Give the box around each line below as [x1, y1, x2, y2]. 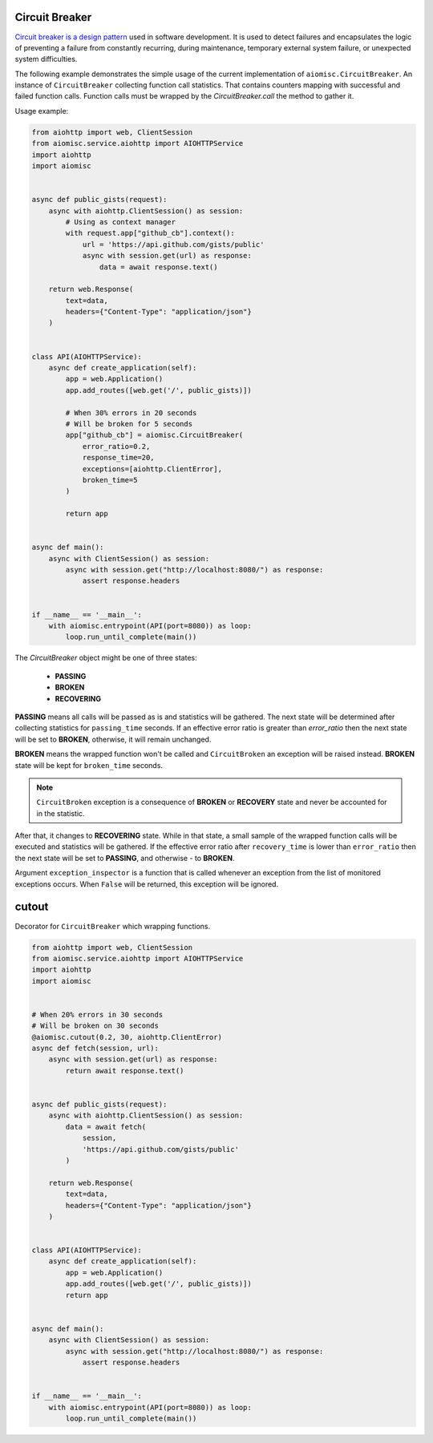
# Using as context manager [65, 217, 176, 226]
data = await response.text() [99, 262, 218, 272]
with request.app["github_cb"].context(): [65, 228, 236, 238]
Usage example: [14, 106, 69, 115]
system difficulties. [14, 55, 78, 64]
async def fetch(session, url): [31, 1044, 160, 1053]
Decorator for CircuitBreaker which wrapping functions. [14, 921, 211, 931]
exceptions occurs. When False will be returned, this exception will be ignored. [14, 879, 279, 889]
